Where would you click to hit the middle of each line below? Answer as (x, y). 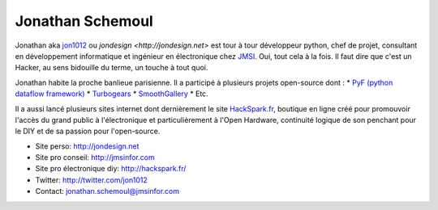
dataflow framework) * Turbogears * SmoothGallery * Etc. (112, 94)
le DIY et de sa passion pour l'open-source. (88, 131)
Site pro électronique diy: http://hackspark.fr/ (111, 169)
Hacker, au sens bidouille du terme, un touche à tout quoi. (112, 68)
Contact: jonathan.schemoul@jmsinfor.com (107, 191)
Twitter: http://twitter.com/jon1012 (91, 180)
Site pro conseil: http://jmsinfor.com (95, 157)
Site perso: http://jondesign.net (87, 146)
